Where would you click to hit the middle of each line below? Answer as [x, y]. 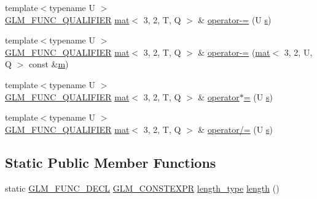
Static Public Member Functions [111, 162]
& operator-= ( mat [234, 52]
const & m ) [49, 64]
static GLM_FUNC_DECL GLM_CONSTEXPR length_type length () [142, 188]
